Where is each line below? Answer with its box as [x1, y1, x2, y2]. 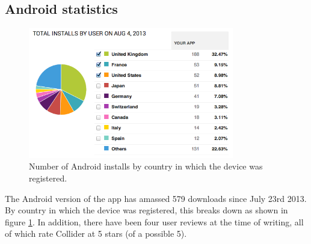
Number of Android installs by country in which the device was [29, 160, 263, 172]
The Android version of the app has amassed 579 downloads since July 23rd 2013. [5, 192, 307, 204]
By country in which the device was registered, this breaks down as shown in [5, 204, 288, 216]
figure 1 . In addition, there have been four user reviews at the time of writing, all [5, 215, 304, 228]
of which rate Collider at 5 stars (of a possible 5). [5, 227, 187, 240]
